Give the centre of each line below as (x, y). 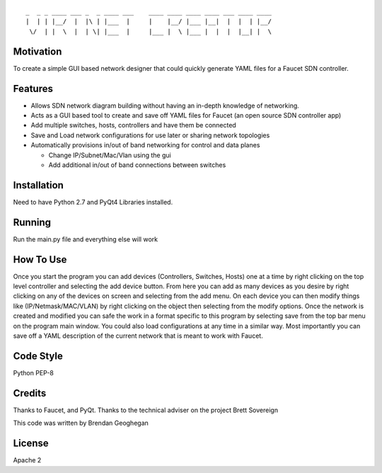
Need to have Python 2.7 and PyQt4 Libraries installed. (93, 202)
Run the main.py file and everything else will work (86, 239)
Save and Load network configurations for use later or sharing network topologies (150, 135)
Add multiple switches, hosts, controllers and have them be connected (133, 125)
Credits (30, 393)
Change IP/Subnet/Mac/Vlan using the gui (110, 155)
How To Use (40, 260)
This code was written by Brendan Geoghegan (81, 423)
